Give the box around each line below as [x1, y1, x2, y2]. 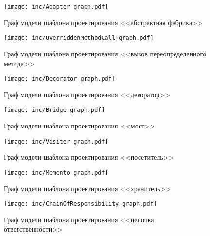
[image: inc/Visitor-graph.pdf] [4, 138, 108, 145]
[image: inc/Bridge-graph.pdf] [4, 107, 105, 114]
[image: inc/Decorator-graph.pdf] [4, 75, 116, 83]
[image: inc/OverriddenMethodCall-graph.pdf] [4, 35, 154, 42]
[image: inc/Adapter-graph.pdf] [4, 3, 108, 10]
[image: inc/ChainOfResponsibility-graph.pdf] [4, 200, 157, 208]
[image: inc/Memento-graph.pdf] [4, 169, 108, 176]
